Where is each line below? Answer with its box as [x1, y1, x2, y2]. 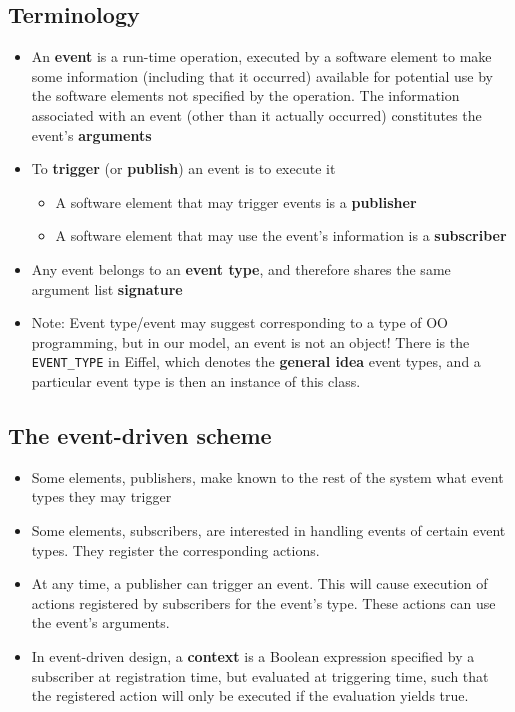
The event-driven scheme [8, 419, 272, 450]
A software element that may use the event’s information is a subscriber [55, 225, 507, 246]
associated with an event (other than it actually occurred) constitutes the [31, 104, 482, 125]
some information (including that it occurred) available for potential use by [31, 65, 493, 86]
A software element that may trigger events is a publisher [55, 191, 417, 212]
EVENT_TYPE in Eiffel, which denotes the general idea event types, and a [31, 351, 481, 372]
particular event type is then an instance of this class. [31, 370, 361, 391]
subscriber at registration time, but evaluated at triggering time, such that [31, 665, 489, 686]
